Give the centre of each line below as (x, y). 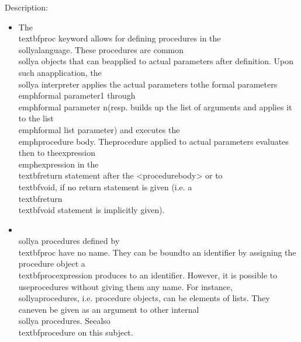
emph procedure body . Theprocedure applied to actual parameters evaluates (153, 141)
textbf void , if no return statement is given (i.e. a (105, 186)
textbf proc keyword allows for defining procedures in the (120, 38)
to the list (36, 118)
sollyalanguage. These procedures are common (101, 49)
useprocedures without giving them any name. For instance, (125, 286)
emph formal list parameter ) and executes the (99, 129)
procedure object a (52, 264)
